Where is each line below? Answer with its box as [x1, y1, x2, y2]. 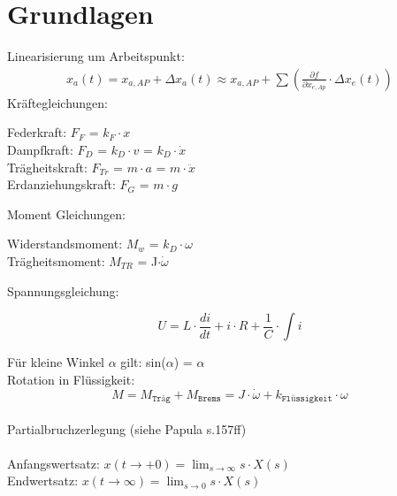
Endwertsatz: [7, 471, 79, 490]
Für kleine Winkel [7, 353, 105, 371]
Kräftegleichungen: [7, 93, 109, 111]
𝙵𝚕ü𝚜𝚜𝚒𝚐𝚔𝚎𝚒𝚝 [281, 393, 332, 403]
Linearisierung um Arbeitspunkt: [7, 47, 185, 65]
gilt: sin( [120, 353, 166, 371]
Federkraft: [7, 123, 67, 141]
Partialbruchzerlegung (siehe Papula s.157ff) [7, 419, 247, 438]
